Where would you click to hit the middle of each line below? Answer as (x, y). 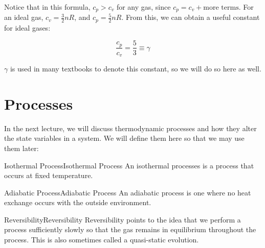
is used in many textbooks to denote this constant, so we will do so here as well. (136, 69)
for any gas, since (143, 7)
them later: (21, 148)
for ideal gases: (27, 27)
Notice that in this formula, (47, 7)
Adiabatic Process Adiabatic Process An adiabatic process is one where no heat (128, 192)
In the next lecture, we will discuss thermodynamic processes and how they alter (130, 128)
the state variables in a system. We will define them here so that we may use (124, 138)
